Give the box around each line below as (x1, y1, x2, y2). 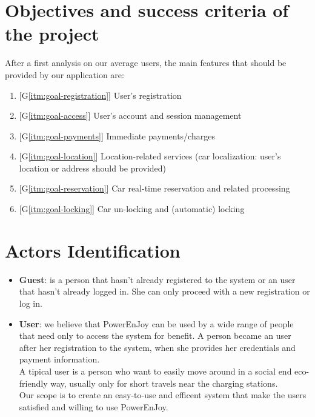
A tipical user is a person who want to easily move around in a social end (19, 364, 292, 377)
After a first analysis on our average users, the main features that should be (5, 56, 287, 69)
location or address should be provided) (19, 161, 167, 174)
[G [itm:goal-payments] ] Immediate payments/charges (19, 129, 215, 142)
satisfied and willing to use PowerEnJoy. (19, 400, 168, 413)
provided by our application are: (5, 68, 124, 81)
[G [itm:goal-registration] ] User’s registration (19, 88, 182, 101)
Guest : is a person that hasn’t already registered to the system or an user (19, 273, 296, 285)
